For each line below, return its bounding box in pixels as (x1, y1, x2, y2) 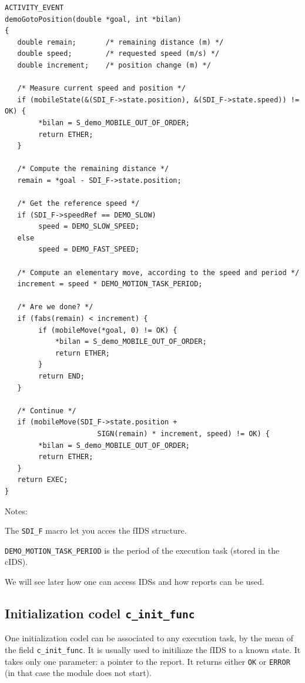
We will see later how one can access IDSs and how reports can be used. (5, 575, 264, 588)
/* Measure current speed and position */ (17, 84, 186, 93)
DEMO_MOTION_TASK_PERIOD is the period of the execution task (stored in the (5, 544, 280, 556)
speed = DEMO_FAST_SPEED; (38, 245, 140, 254)
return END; (38, 372, 85, 380)
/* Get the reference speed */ (17, 199, 140, 208)
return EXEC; (17, 476, 68, 484)
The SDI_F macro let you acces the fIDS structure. (5, 524, 187, 537)
